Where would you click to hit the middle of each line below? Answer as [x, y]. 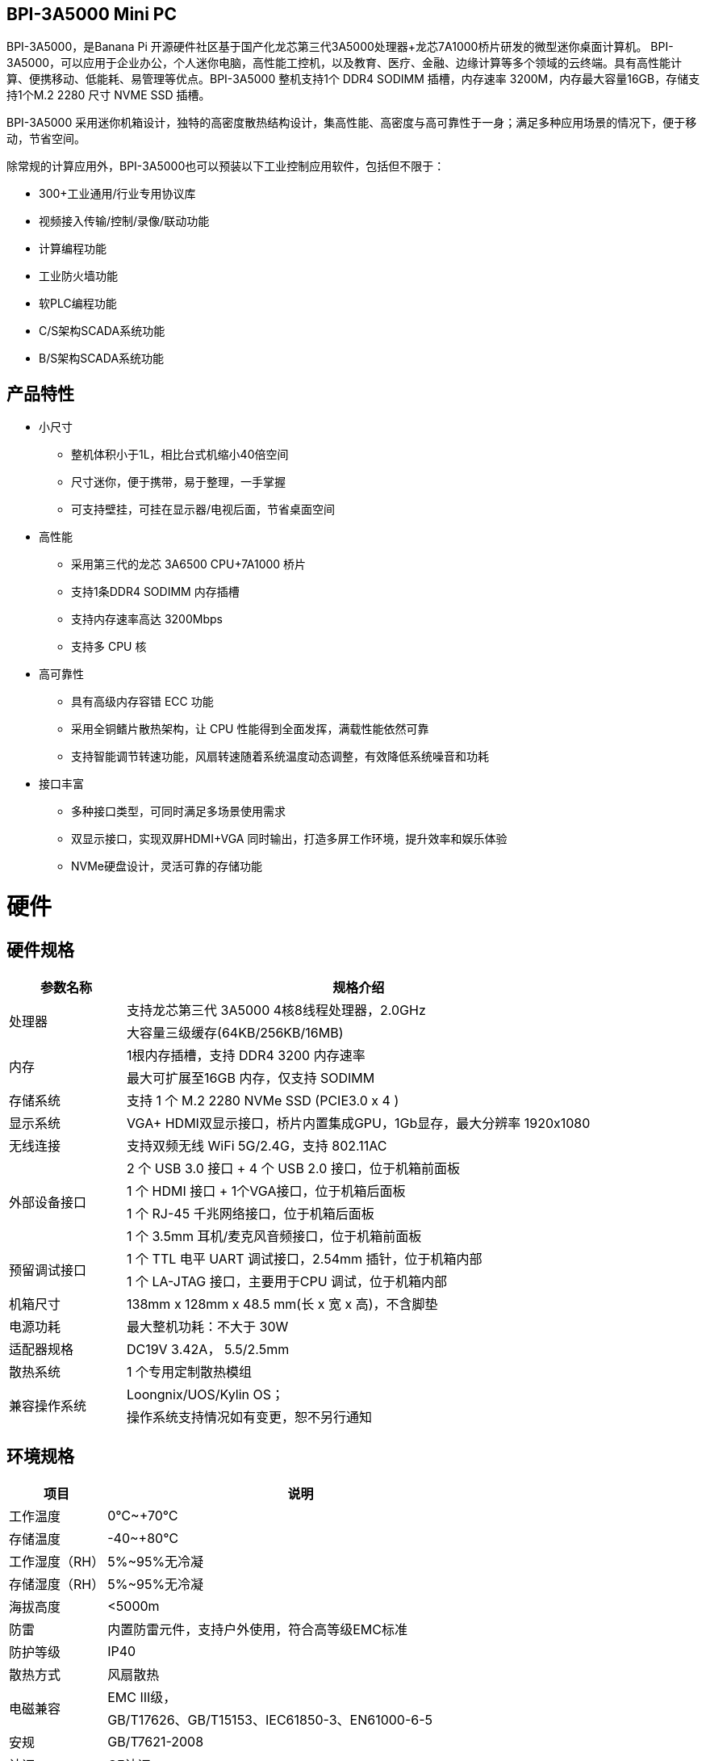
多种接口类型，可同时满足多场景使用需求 [178, 811]
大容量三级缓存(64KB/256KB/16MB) [235, 1033]
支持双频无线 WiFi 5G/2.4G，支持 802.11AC [257, 1146]
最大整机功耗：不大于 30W [208, 1327]
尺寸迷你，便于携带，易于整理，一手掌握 [178, 482]
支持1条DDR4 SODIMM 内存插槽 [155, 592]
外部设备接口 [48, 1203]
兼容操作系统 [48, 1406]
